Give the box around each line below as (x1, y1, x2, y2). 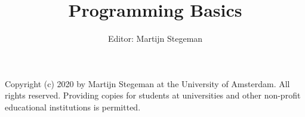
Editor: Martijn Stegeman (107, 32, 203, 45)
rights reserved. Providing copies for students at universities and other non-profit (5, 89, 301, 101)
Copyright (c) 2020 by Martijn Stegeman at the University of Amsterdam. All (5, 77, 290, 90)
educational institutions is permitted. (5, 100, 141, 113)
